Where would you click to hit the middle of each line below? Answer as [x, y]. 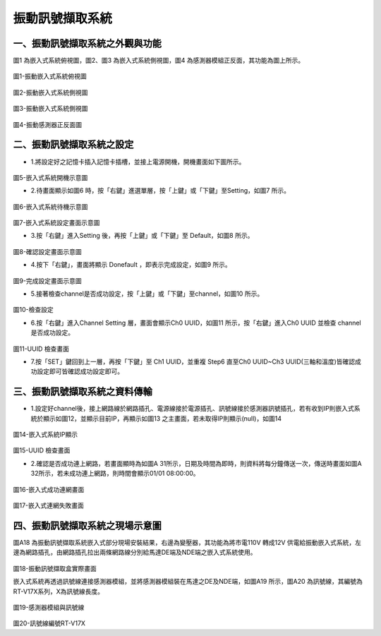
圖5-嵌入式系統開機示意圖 [50, 177]
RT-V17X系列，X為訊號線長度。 [59, 591]
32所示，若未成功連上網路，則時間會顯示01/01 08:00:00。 [115, 474]
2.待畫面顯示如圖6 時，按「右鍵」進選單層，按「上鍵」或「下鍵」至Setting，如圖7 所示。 [161, 191]
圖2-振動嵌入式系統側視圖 [50, 92]
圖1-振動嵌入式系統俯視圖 [50, 76]
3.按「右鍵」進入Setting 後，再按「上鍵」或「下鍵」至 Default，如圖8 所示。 [142, 236]
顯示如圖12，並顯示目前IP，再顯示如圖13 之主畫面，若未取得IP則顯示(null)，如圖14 [162, 418]
